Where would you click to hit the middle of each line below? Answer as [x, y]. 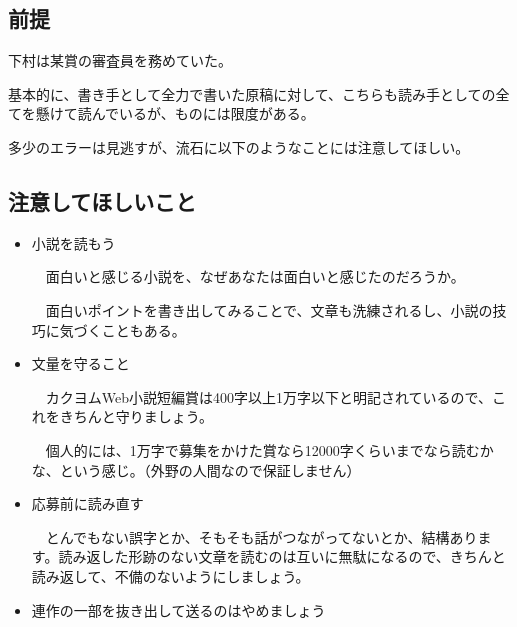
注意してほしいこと [102, 200]
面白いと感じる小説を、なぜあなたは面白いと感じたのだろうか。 [255, 276]
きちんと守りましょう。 [136, 416]
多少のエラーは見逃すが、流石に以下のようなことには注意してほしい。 [239, 146]
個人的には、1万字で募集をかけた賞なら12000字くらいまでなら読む [262, 449]
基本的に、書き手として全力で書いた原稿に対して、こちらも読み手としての [252, 93]
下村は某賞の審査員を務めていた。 [120, 60]
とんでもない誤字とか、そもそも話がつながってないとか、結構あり [261, 536]
